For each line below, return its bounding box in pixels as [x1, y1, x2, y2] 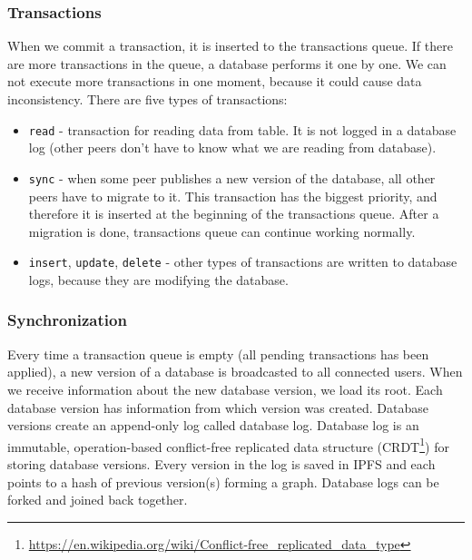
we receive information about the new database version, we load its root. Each [7, 379, 443, 398]
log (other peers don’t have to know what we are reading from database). [28, 138, 437, 157]
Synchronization [7, 309, 127, 331]
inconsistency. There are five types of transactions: [7, 90, 288, 108]
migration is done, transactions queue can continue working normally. [28, 221, 416, 241]
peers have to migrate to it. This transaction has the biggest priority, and [28, 186, 438, 205]
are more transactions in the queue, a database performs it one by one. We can [7, 54, 447, 73]
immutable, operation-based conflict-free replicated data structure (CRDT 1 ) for [7, 434, 449, 456]
